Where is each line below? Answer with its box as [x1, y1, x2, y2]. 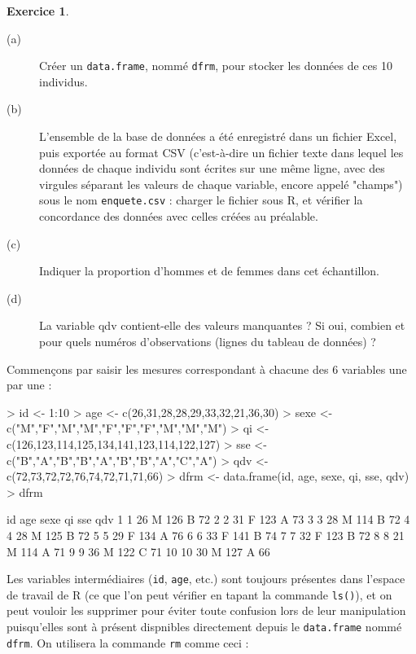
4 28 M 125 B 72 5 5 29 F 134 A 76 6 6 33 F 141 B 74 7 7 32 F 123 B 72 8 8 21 [7, 526, 405, 543]
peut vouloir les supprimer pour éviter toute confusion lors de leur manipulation [7, 602, 406, 619]
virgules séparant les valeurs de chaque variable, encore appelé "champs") [39, 175, 403, 192]
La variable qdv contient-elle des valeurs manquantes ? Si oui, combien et [39, 317, 405, 334]
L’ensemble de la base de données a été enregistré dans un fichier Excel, [39, 128, 397, 145]
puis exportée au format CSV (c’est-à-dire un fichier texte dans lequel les [39, 143, 404, 160]
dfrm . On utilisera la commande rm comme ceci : [7, 634, 249, 651]
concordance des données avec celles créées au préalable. [39, 208, 318, 225]
